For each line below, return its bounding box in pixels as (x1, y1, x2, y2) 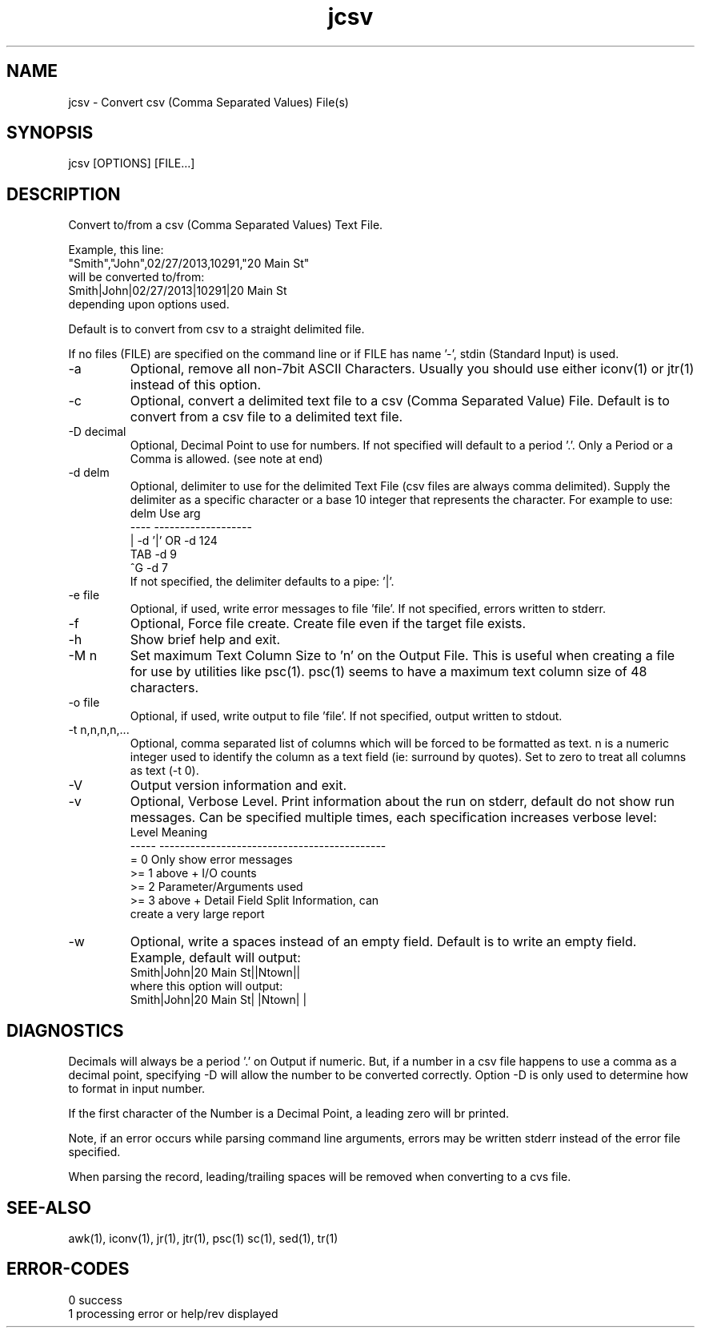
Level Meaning (130, 825, 208, 840)
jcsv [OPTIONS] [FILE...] (68, 156, 195, 171)
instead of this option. (130, 377, 262, 393)
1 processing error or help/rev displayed (68, 1306, 278, 1320)
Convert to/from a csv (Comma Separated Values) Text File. (68, 218, 383, 232)
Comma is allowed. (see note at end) (130, 452, 323, 466)
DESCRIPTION (6, 183, 121, 204)
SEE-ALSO (6, 1197, 91, 1218)
